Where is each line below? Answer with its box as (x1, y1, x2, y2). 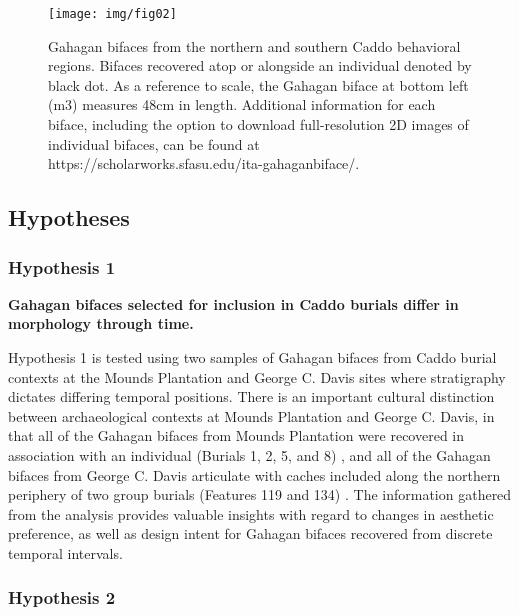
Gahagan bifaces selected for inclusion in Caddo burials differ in (8, 293, 459, 314)
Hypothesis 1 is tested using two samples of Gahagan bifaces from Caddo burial (8, 347, 497, 367)
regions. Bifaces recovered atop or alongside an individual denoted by (48, 55, 472, 76)
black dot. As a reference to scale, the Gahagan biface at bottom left (48, 74, 469, 95)
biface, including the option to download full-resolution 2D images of (48, 114, 469, 135)
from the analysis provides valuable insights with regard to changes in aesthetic (8, 503, 494, 524)
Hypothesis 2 (8, 585, 116, 610)
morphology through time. (8, 313, 194, 334)
